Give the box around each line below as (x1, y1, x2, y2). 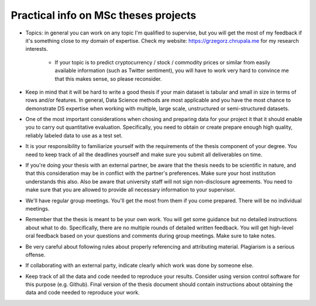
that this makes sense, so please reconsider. (54, 75, 162, 82)
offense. (25, 251, 46, 258)
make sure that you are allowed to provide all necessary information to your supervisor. (25, 186, 236, 193)
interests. (25, 46, 48, 53)
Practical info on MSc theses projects (11, 9, 197, 22)
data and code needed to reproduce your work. (25, 289, 140, 296)
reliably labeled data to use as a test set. (25, 132, 123, 139)
